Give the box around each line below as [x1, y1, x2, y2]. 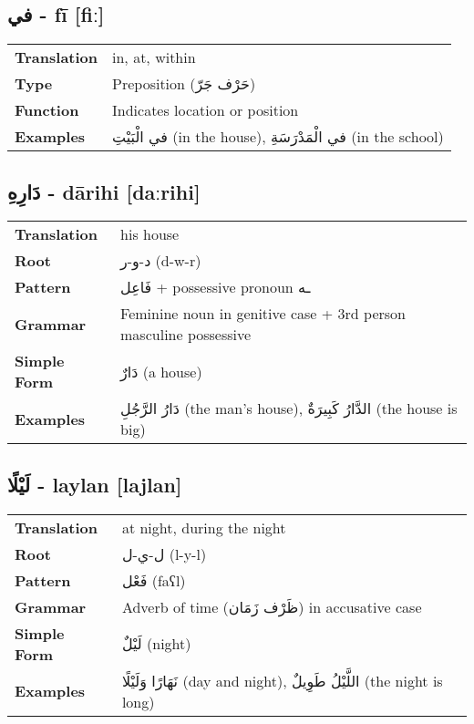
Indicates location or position [112, 99, 299, 121]
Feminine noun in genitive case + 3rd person [120, 303, 406, 325]
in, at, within [112, 47, 196, 68]
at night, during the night [121, 516, 286, 538]
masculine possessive [120, 324, 252, 346]
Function [15, 99, 79, 121]
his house [120, 223, 180, 245]
